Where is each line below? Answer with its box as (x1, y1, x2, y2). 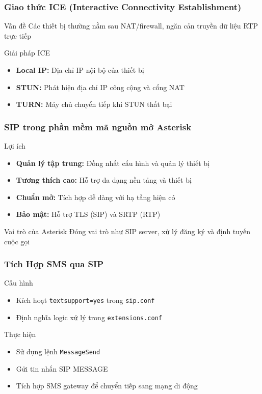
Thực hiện (4, 329, 36, 340)
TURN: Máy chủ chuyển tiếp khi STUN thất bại (16, 99, 172, 109)
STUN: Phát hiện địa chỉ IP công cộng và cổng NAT (16, 81, 185, 92)
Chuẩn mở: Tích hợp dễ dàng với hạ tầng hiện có (16, 191, 175, 202)
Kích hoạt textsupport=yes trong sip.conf (16, 294, 155, 305)
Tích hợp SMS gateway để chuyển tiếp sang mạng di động (16, 380, 198, 391)
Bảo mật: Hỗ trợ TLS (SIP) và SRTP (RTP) (16, 209, 161, 219)
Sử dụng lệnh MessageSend (16, 346, 100, 356)
